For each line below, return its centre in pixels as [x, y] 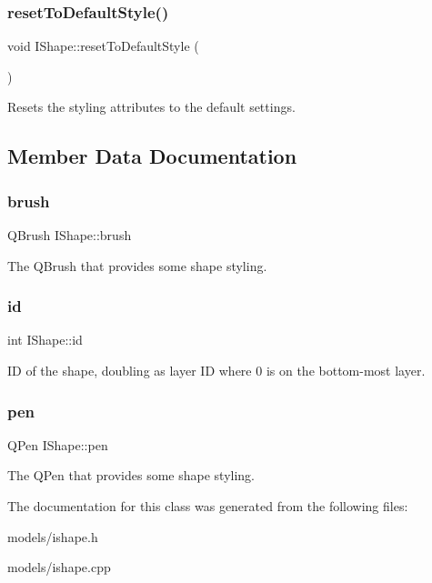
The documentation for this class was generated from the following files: [208, 506]
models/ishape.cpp [59, 567]
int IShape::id [45, 340]
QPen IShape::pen [58, 444]
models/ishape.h [53, 536]
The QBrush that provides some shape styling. [137, 265]
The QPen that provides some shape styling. [131, 475]
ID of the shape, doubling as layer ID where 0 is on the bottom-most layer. [216, 370]
